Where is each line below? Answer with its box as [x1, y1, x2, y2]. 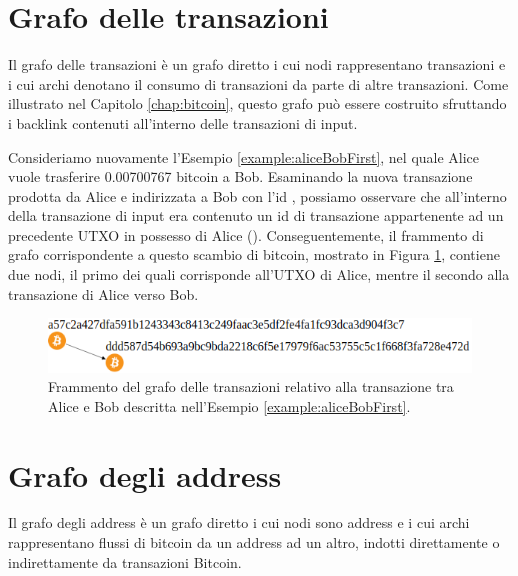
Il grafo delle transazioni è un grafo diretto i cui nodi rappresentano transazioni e [8, 54, 506, 75]
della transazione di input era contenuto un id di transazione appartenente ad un [8, 205, 504, 226]
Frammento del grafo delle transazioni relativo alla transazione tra [48, 376, 454, 397]
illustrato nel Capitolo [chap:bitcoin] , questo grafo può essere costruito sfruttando [8, 93, 507, 114]
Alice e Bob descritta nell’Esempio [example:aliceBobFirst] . [48, 395, 411, 416]
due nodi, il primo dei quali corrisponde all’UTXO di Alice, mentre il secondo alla [8, 264, 510, 285]
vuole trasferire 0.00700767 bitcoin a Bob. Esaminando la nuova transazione [8, 166, 473, 187]
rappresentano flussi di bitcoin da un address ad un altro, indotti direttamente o [8, 532, 500, 553]
